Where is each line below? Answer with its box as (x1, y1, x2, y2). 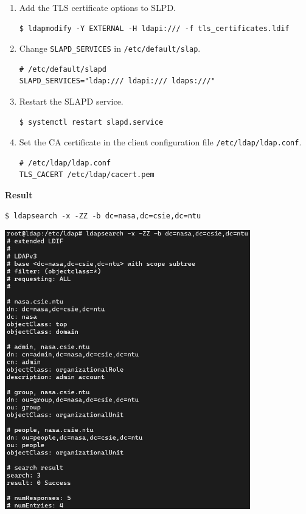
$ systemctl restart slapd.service (19, 117, 164, 127)
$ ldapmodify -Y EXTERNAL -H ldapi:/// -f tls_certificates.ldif (19, 24, 290, 33)
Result (5, 189, 33, 201)
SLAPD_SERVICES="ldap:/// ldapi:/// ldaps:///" (19, 77, 215, 86)
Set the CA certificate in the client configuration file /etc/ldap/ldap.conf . (19, 136, 302, 148)
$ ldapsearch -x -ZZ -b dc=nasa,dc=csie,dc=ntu (5, 211, 201, 220)
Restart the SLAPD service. (19, 95, 123, 108)
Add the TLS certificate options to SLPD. (19, 1, 176, 13)
